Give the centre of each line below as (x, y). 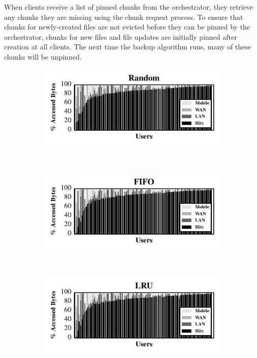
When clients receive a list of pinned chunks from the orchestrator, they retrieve (129, 7)
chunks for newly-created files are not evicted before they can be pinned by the (127, 27)
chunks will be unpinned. (43, 56)
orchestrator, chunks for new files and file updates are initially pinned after (121, 36)
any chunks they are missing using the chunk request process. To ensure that (124, 17)
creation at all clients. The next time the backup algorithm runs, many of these (128, 47)
